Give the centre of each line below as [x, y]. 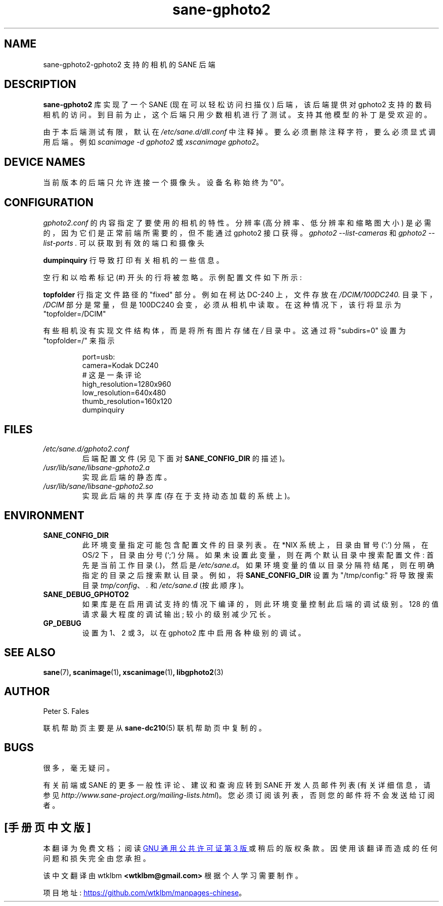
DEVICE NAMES [45, 162]
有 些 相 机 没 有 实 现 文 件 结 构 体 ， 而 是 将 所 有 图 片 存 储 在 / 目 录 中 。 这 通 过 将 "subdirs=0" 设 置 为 [225, 331]
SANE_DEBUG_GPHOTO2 [86, 594]
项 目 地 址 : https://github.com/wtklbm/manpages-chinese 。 [145, 893]
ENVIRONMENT [44, 516]
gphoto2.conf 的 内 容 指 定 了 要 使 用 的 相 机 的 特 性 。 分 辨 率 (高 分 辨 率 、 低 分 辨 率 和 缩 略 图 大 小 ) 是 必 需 [237, 223]
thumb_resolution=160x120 [127, 401]
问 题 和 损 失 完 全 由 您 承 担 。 [97, 858]
